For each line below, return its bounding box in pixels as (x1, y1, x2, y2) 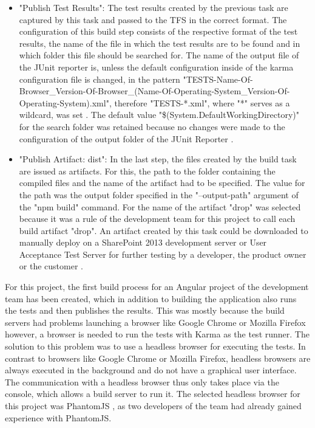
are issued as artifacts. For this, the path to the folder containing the (19, 164, 276, 177)
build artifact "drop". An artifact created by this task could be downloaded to (19, 224, 308, 236)
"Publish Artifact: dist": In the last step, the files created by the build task (19, 153, 297, 165)
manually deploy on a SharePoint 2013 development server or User (19, 236, 267, 249)
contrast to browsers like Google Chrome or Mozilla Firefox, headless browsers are (5, 351, 311, 364)
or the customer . (19, 260, 83, 272)
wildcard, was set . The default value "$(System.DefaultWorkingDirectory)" (19, 108, 300, 121)
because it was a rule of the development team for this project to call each (19, 212, 296, 225)
